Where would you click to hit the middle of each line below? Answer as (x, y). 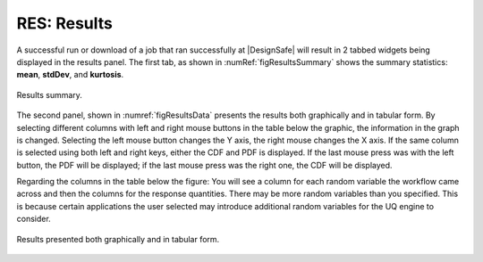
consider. (34, 219)
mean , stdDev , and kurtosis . (70, 75)
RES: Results (65, 23)
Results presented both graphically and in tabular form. (118, 239)
